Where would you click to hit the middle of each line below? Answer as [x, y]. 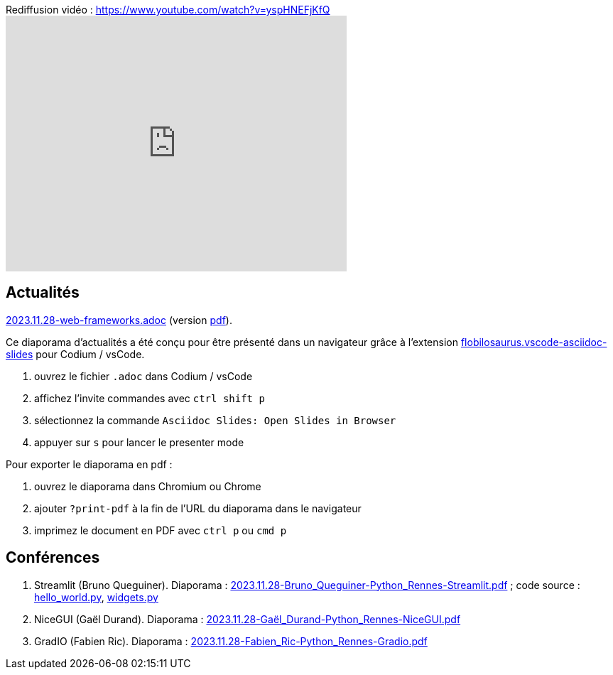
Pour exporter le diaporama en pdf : [89, 464]
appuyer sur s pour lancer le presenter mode [139, 442]
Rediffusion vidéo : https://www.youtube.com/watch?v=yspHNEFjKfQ [168, 10]
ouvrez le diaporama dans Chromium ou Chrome [148, 486]
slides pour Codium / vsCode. [75, 354]
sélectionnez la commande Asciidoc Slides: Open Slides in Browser [215, 420]
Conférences [53, 558]
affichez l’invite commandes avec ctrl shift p [150, 398]
